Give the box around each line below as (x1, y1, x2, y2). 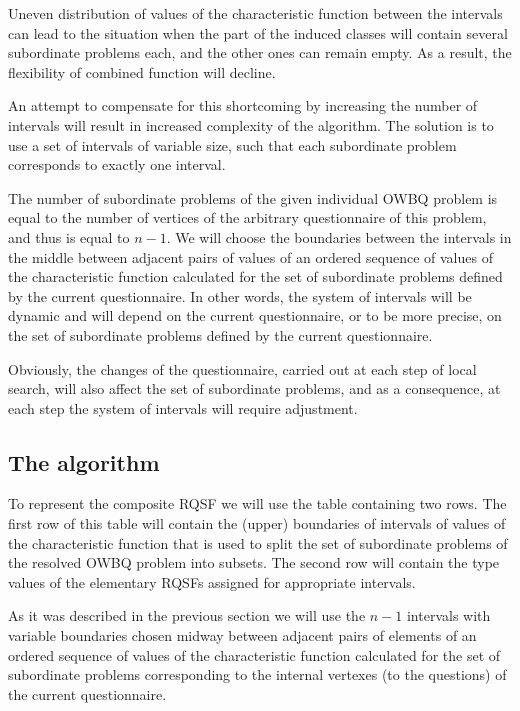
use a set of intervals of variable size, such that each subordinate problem (8, 134, 457, 155)
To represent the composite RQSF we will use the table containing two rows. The (8, 493, 507, 514)
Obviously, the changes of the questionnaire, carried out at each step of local (8, 358, 477, 379)
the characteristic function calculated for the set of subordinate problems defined (8, 266, 503, 287)
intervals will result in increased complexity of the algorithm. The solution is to (8, 114, 494, 135)
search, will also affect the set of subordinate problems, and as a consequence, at (8, 378, 501, 399)
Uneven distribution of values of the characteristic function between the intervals (8, 3, 503, 23)
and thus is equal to (8, 226, 130, 247)
